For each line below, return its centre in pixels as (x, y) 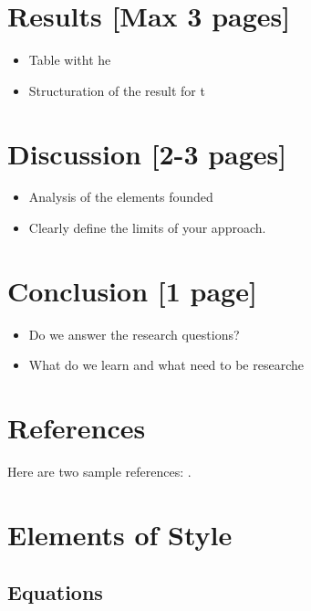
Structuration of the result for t (117, 90)
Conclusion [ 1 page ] (132, 290)
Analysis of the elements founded (121, 197)
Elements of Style (120, 534)
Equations (55, 592)
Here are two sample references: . (99, 472)
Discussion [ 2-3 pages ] (147, 153)
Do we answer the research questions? (134, 334)
